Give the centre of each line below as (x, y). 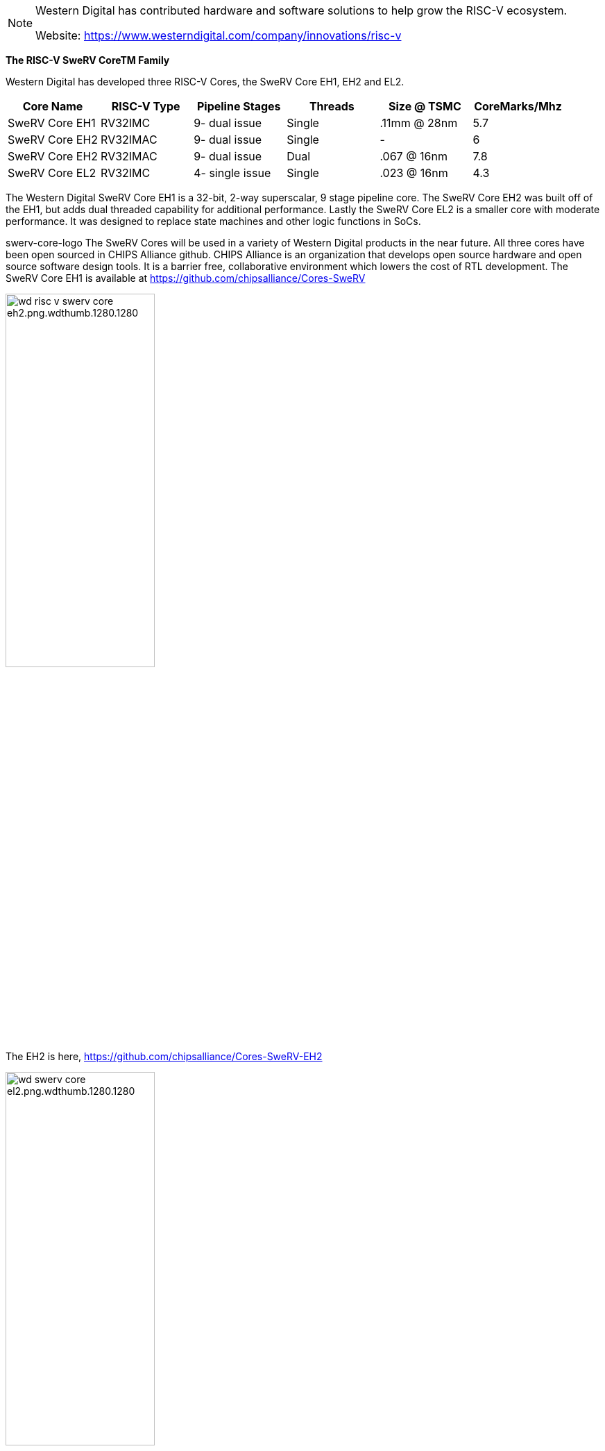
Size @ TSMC (425, 106)
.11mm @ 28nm (419, 123)
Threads (332, 106)
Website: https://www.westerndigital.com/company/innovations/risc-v (219, 35)
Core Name (53, 106)
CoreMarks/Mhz (518, 106)
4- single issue (232, 173)
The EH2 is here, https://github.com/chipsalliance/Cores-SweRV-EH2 (164, 1056)
